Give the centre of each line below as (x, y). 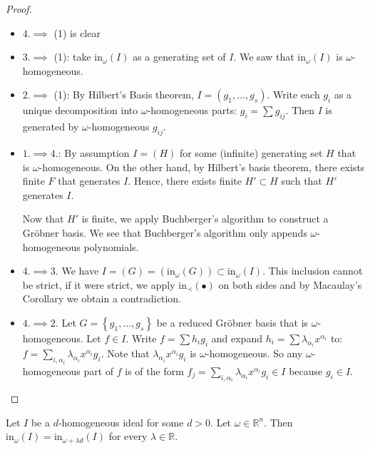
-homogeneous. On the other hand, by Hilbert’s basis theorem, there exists (202, 167)
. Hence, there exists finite (185, 181)
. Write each (293, 94)
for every (128, 436)
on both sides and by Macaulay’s (290, 284)
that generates (89, 181)
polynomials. (111, 246)
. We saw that (264, 57)
